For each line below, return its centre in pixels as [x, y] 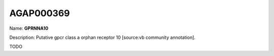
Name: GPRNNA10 [29, 28]
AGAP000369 [40, 13]
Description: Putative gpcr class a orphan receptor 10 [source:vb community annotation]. [102, 37]
